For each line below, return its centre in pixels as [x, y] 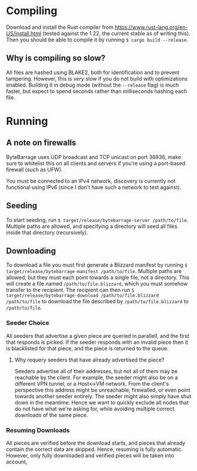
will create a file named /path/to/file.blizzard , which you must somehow [97, 284]
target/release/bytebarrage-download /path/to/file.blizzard [83, 296]
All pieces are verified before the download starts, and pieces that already [96, 443]
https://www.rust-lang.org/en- [151, 27]
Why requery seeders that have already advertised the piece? [89, 360]
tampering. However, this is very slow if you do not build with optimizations [97, 78]
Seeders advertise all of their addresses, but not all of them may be [96, 371]
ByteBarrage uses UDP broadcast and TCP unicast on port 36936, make [94, 157]
